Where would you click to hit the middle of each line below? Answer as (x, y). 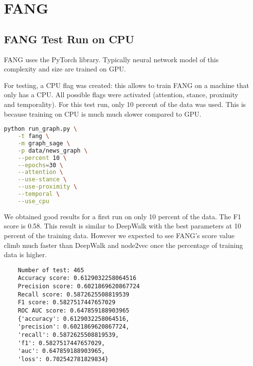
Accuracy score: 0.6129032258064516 (77, 278)
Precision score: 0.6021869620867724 (79, 287)
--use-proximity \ (47, 187)
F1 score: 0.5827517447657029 (67, 303)
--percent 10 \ (42, 158)
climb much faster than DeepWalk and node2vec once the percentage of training (124, 245)
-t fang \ (34, 136)
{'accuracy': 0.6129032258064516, (73, 319)
